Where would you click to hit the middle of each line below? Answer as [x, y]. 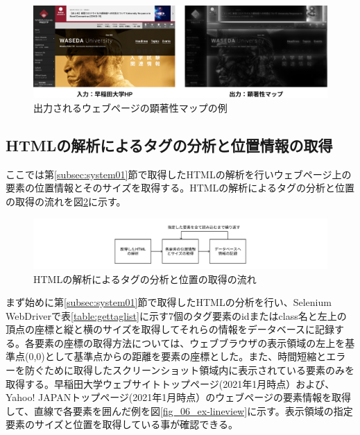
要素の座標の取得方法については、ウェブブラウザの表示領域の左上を [190, 342]
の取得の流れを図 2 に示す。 [66, 202]
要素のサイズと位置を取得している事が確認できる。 [122, 424]
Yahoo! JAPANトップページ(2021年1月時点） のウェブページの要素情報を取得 [179, 397]
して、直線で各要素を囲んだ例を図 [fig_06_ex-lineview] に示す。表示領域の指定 [179, 410]
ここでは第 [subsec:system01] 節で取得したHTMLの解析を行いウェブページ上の [179, 174]
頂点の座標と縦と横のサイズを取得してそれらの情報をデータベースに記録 [170, 329]
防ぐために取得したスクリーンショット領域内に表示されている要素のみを [189, 370]
